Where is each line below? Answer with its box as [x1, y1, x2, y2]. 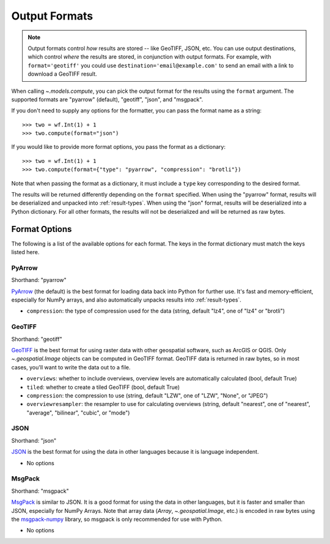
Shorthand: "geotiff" [11, 335, 62, 343]
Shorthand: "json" [11, 437, 57, 444]
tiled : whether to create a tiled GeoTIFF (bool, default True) [26, 383, 180, 391]
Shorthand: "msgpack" [11, 487, 70, 495]
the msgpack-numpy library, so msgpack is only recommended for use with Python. [11, 515, 223, 523]
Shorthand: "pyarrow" [11, 277, 67, 284]
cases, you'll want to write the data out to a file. [11, 363, 131, 371]
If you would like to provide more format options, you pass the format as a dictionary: [11, 143, 226, 151]
